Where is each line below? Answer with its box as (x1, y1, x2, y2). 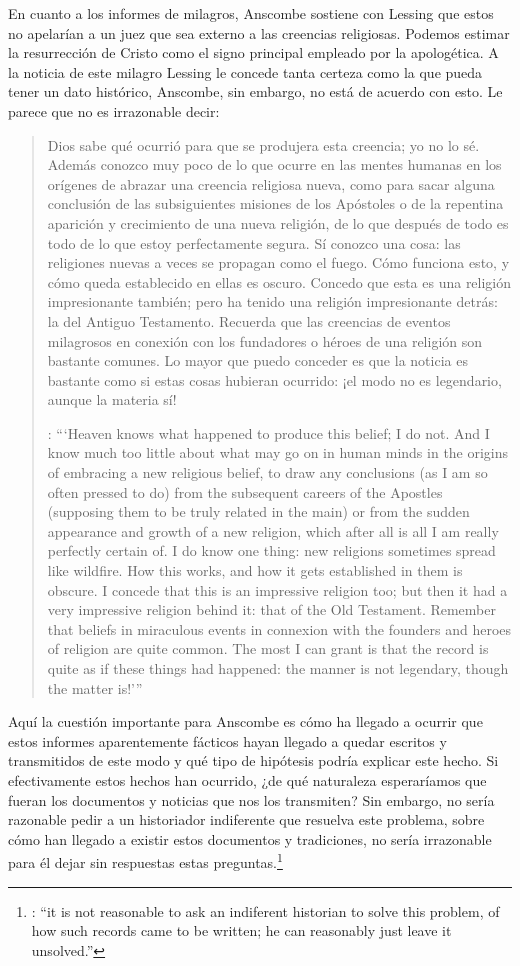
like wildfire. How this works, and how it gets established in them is (47, 560, 463, 581)
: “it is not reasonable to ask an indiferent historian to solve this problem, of (31, 900, 500, 921)
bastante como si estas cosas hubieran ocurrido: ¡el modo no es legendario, (47, 369, 502, 390)
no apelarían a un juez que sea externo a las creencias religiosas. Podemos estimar (8, 22, 510, 43)
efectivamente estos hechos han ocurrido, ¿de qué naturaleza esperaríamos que (8, 769, 487, 790)
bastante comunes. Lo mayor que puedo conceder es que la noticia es (47, 350, 468, 371)
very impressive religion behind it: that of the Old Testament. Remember (47, 599, 496, 620)
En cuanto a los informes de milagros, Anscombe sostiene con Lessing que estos (8, 3, 494, 23)
